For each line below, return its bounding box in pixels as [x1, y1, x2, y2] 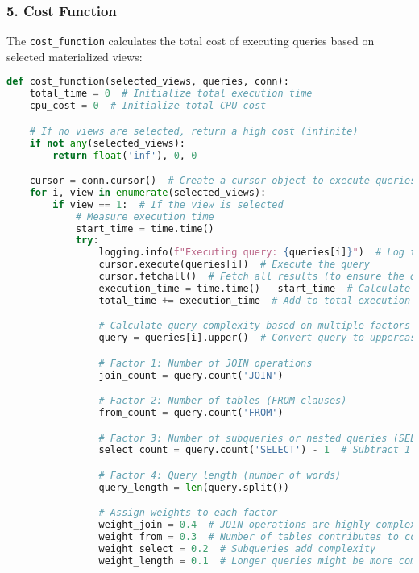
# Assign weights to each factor [98, 507, 278, 519]
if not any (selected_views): [29, 137, 185, 149]
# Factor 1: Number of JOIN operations [98, 357, 313, 369]
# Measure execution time [75, 210, 214, 222]
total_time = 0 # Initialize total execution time [29, 88, 313, 100]
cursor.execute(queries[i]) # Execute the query [98, 259, 371, 271]
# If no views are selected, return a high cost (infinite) [29, 125, 359, 137]
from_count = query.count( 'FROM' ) [98, 407, 284, 418]
